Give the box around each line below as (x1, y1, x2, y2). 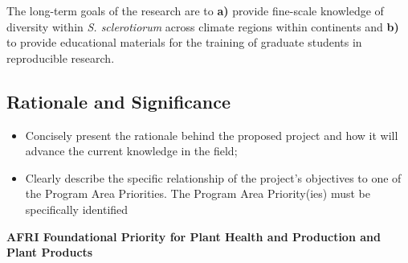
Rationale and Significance (6, 88, 231, 113)
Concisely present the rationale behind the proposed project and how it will (25, 126, 398, 143)
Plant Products (6, 244, 93, 261)
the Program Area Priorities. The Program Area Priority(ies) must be (25, 185, 370, 202)
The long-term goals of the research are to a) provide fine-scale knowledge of (6, 2, 384, 18)
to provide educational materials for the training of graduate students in (6, 34, 362, 51)
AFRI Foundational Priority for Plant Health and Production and (6, 228, 381, 245)
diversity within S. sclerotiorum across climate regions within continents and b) (6, 18, 399, 35)
